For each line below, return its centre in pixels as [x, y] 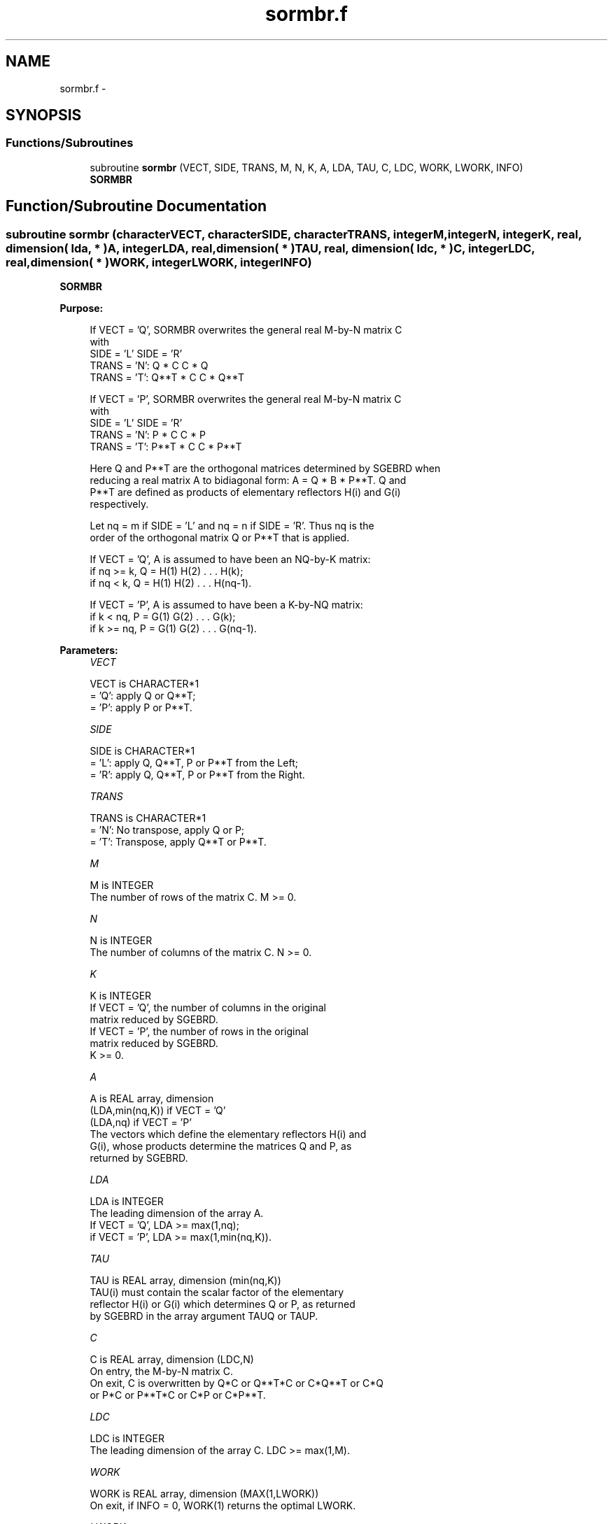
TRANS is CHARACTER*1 [148, 818]
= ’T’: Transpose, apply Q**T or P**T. [178, 842]
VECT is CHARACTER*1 [145, 684]
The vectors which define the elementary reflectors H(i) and [228, 1134]
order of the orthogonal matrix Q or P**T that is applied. [220, 538]
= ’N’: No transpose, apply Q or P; [167, 830]
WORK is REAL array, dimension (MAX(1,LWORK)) [204, 1494]
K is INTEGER [121, 996]
